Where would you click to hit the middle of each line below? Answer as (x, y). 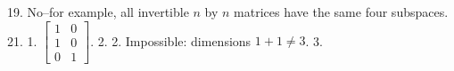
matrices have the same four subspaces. (341, 12)
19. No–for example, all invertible (98, 12)
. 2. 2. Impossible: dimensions (171, 40)
